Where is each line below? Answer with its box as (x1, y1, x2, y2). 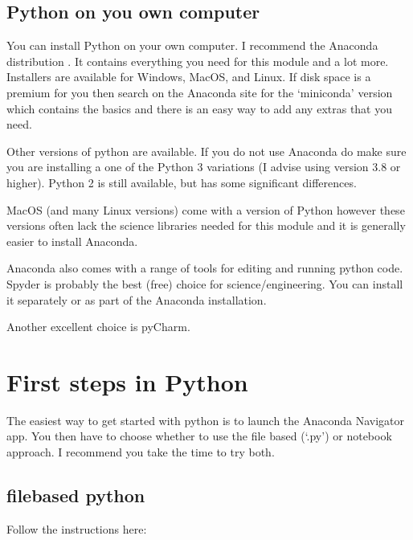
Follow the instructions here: (6, 520, 147, 537)
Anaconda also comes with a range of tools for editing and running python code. (6, 260, 403, 276)
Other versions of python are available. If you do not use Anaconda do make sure (6, 142, 407, 159)
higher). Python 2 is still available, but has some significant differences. (6, 174, 357, 190)
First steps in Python (6, 365, 248, 398)
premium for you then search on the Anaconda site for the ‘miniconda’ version (6, 84, 393, 100)
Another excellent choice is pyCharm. (6, 318, 190, 335)
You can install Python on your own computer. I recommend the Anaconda (6, 37, 378, 54)
